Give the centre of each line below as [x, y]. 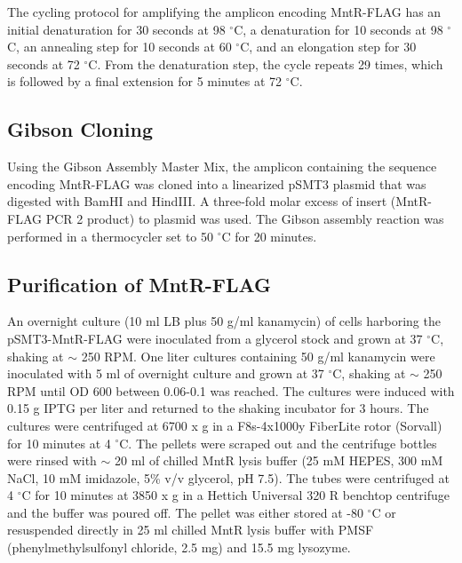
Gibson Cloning [80, 129]
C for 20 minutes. [269, 236]
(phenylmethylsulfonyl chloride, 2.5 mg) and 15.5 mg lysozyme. [179, 547]
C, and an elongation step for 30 [328, 47]
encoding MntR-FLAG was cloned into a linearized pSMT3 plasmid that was [217, 183]
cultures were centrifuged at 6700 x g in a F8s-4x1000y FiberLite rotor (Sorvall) [225, 425]
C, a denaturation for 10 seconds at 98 [339, 29]
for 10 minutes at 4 [59, 443]
